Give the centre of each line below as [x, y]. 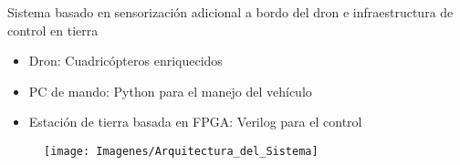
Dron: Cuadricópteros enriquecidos [125, 61]
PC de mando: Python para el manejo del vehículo [170, 91]
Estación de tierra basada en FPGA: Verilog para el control [195, 122]
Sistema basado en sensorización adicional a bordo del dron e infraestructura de [230, 12]
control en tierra [53, 30]
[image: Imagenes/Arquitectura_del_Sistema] [181, 151]
